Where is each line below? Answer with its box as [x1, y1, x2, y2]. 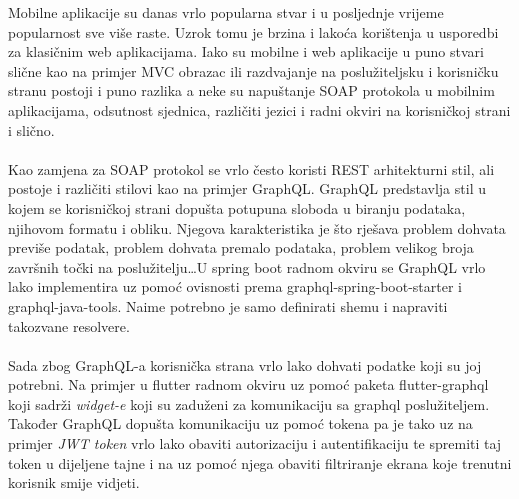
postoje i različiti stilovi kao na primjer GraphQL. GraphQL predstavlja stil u [8, 178, 486, 199]
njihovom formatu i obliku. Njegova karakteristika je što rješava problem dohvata [8, 217, 506, 238]
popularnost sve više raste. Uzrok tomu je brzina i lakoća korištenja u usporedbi [8, 21, 499, 42]
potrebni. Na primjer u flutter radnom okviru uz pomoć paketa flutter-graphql [8, 374, 489, 395]
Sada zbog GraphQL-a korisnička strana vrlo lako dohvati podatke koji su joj [8, 354, 482, 375]
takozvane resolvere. [8, 315, 130, 336]
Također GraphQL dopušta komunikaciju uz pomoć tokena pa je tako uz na [8, 413, 473, 434]
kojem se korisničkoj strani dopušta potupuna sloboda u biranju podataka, [8, 197, 466, 218]
